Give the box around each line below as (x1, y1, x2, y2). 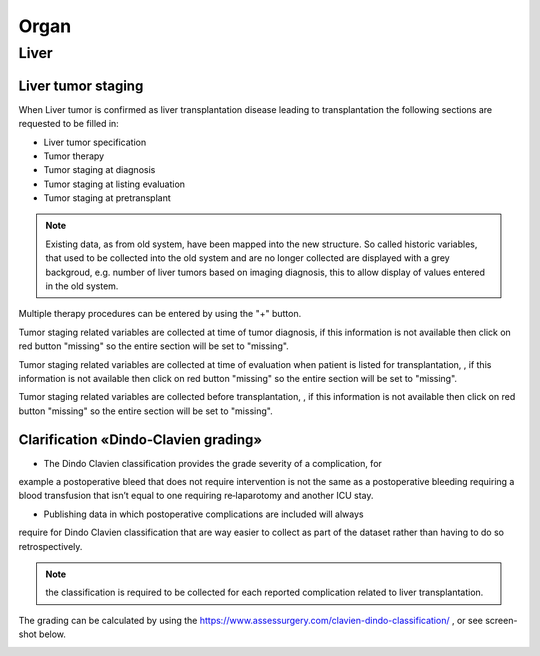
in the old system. (45, 280, 119, 292)
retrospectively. (18, 540, 83, 552)
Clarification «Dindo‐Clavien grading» (18, 431, 263, 448)
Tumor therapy (43, 150, 105, 162)
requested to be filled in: (18, 118, 119, 130)
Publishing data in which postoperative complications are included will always (43, 508, 364, 520)
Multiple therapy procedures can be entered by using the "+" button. (18, 308, 302, 320)
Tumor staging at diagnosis (43, 164, 156, 176)
